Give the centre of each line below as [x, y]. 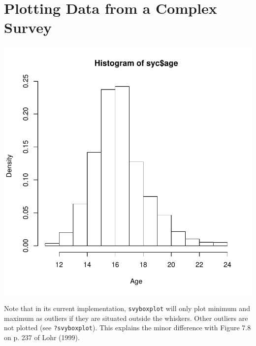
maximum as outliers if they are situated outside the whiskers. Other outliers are [126, 318]
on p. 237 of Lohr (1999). [42, 337]
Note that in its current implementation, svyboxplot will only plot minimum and [127, 308]
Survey [28, 27]
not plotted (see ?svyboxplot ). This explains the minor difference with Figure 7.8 [128, 328]
